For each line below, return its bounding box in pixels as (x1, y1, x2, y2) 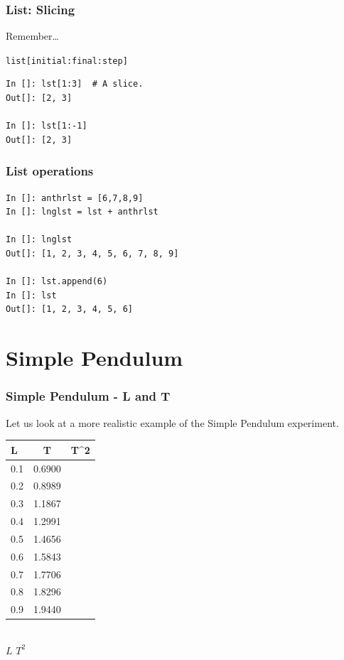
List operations (6, 162, 94, 180)
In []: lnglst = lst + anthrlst (6, 207, 158, 217)
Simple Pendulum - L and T (6, 387, 171, 405)
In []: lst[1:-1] (6, 121, 87, 131)
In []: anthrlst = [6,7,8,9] (6, 193, 144, 203)
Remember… (6, 28, 59, 43)
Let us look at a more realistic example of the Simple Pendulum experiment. (6, 415, 339, 430)
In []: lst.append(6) (6, 276, 108, 287)
